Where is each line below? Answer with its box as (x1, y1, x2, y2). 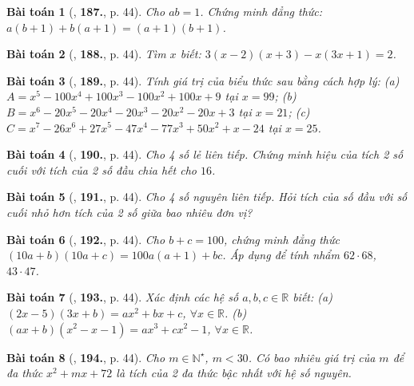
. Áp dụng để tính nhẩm (222, 246, 340, 263)
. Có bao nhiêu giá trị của (248, 349, 376, 365)
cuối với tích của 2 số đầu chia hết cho (6, 161, 197, 178)
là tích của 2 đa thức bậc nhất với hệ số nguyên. (116, 364, 352, 381)
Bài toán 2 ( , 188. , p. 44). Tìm (6, 45, 166, 62)
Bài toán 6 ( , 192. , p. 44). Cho (6, 230, 165, 247)
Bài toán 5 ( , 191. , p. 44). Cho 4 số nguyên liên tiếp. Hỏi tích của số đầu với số (6, 188, 408, 205)
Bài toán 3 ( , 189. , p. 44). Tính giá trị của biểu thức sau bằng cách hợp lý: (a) (6, 72, 400, 89)
